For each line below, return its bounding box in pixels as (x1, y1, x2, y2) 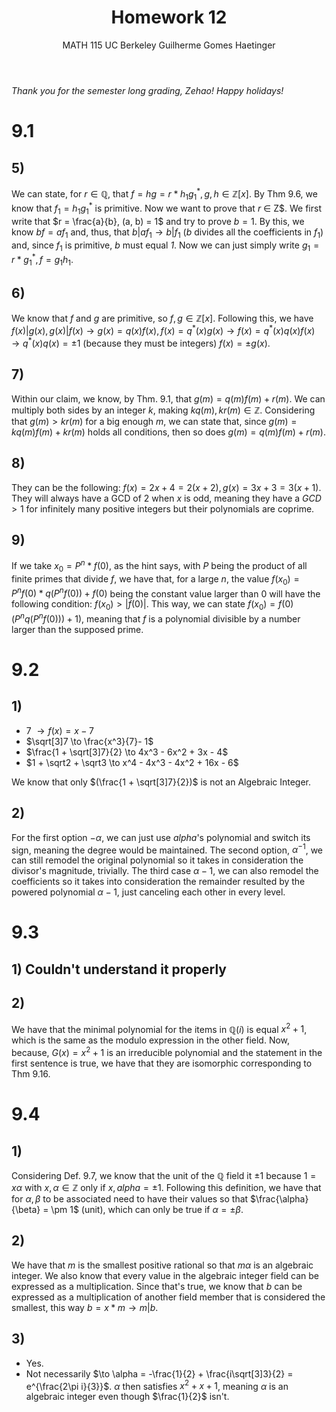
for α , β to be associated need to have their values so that (11, 1192, 249, 1205)
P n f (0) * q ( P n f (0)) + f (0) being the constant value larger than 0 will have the (11, 586, 321, 600)
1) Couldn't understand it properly (11, 961, 227, 978)
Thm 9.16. (11, 1067, 51, 1080)
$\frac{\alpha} (250, 1192, 309, 1205)
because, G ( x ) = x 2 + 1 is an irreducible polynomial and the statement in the (11, 1045, 323, 1058)
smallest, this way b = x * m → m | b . (11, 1301, 159, 1313)
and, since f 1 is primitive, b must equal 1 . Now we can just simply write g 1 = (11, 239, 320, 253)
